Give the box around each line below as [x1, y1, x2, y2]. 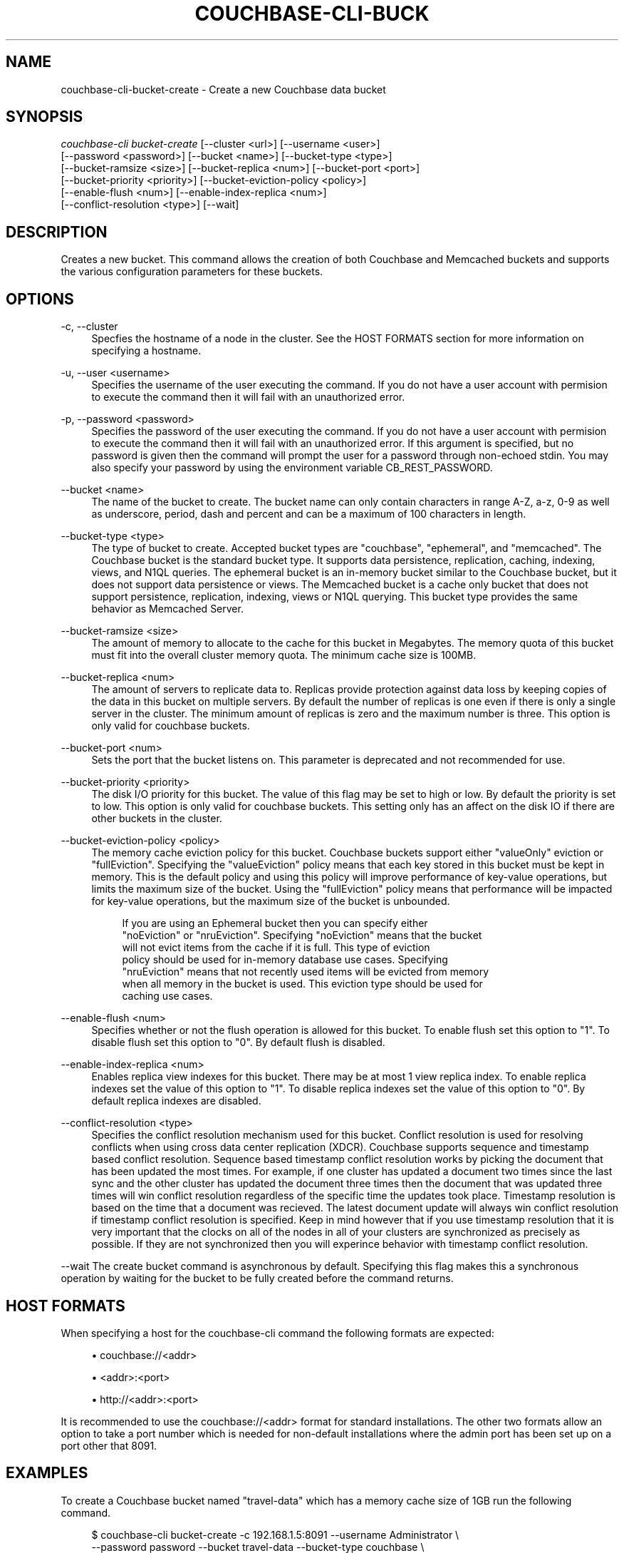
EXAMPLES [6, 1464, 88, 1482]
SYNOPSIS [6, 108, 83, 126]
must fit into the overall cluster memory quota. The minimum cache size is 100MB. [91, 649, 477, 662]
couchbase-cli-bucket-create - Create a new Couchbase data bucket [61, 83, 386, 96]
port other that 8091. [61, 1439, 157, 1452]
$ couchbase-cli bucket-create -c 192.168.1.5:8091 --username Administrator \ [91, 1528, 459, 1541]
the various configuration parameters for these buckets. [61, 265, 323, 278]
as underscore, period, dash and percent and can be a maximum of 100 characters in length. [91, 508, 526, 521]
